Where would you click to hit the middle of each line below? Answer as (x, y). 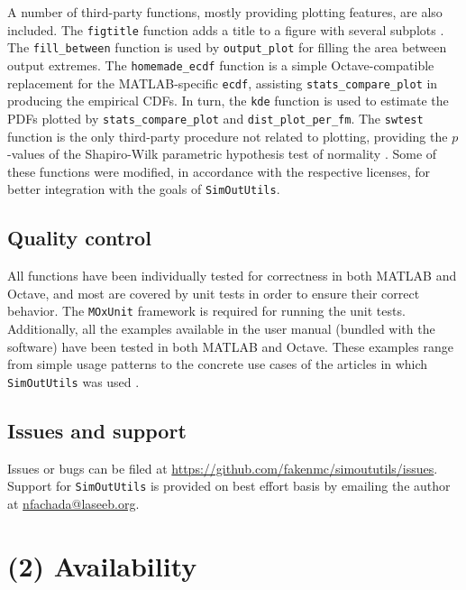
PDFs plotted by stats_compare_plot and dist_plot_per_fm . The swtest (215, 118)
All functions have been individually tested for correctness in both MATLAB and (232, 276)
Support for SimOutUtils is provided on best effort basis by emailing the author (229, 486)
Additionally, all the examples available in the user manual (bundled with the (221, 329)
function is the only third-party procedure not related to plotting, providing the (228, 136)
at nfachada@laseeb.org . (73, 503)
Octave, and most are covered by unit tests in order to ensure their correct (214, 293)
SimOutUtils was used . (73, 381)
